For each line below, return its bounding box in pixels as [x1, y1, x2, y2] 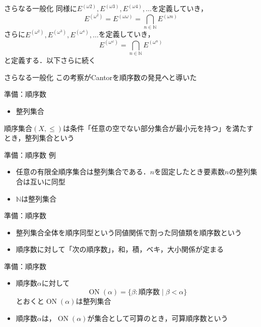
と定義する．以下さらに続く [4, 55, 96, 66]
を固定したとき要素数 [154, 166, 225, 177]
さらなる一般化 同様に [4, 3, 77, 13]
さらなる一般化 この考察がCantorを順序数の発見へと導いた [4, 72, 197, 82]
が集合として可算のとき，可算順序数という [87, 312, 228, 323]
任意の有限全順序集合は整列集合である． [16, 166, 150, 177]
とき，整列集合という [4, 133, 75, 143]
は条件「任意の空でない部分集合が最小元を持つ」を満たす [62, 122, 253, 133]
